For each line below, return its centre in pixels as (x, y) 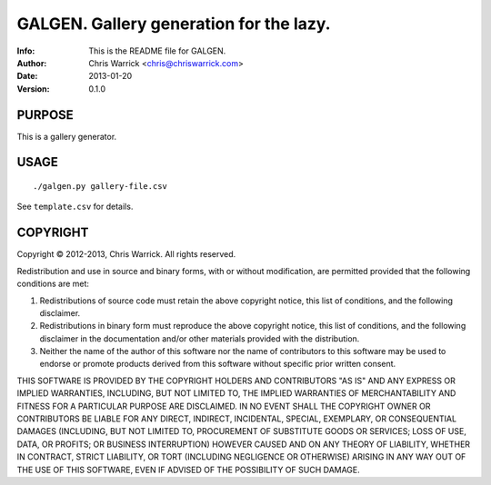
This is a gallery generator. (67, 136)
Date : (27, 76)
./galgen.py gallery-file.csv (100, 187)
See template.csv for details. (75, 207)
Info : (26, 51)
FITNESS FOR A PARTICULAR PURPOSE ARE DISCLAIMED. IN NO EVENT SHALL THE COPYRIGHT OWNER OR (224, 406)
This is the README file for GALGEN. (157, 51)
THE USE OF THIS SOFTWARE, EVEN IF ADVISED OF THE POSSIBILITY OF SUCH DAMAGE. (189, 470)
